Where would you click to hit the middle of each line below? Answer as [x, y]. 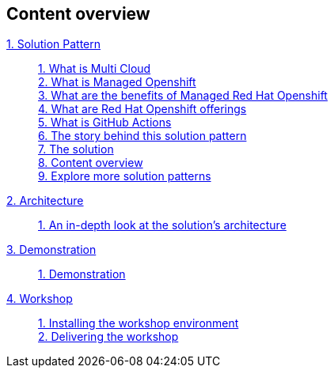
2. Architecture [45, 201]
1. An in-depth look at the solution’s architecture [162, 225]
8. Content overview [91, 163]
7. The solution [76, 149]
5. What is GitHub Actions [105, 123]
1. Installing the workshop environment [139, 323]
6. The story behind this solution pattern [142, 136]
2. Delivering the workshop [108, 337]
